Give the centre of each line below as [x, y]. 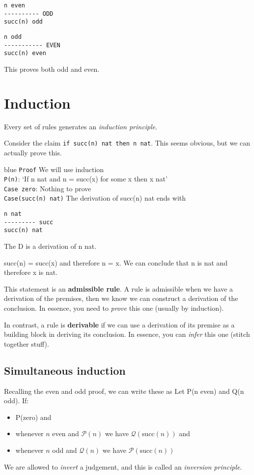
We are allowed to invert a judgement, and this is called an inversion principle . [123, 466]
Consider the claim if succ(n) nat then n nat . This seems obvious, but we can [127, 143]
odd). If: [16, 401]
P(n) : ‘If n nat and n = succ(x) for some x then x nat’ [86, 179]
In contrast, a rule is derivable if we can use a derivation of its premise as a [119, 324]
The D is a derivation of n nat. [50, 246]
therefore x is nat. [31, 272]
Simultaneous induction [65, 370]
